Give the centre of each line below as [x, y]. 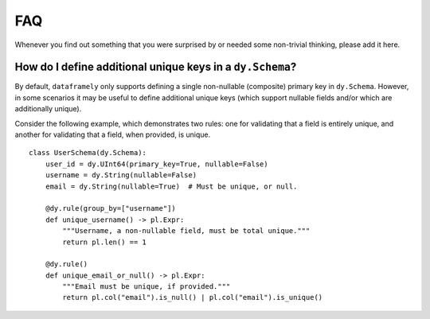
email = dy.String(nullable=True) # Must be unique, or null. [171, 186]
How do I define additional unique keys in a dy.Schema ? [156, 67]
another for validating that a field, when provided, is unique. [113, 134]
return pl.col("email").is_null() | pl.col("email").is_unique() [193, 298]
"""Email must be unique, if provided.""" [147, 287]
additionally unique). [48, 109]
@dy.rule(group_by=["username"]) [111, 208]
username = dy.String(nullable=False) [121, 175]
